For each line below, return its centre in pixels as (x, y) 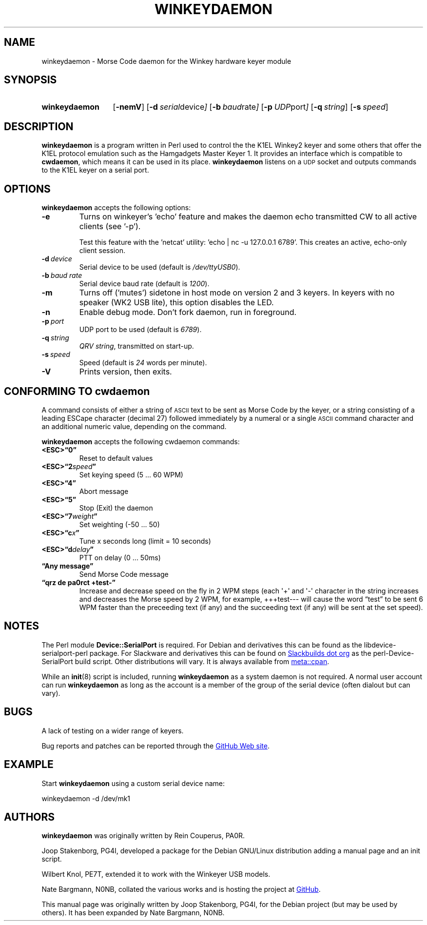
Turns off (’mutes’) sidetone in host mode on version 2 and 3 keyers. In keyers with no (237, 293)
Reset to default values (116, 458)
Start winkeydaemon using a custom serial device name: (133, 783)
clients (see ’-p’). (110, 226)
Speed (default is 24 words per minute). (143, 363)
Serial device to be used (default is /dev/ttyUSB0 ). (160, 267)
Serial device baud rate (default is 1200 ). (144, 284)
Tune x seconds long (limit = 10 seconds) (145, 541)
